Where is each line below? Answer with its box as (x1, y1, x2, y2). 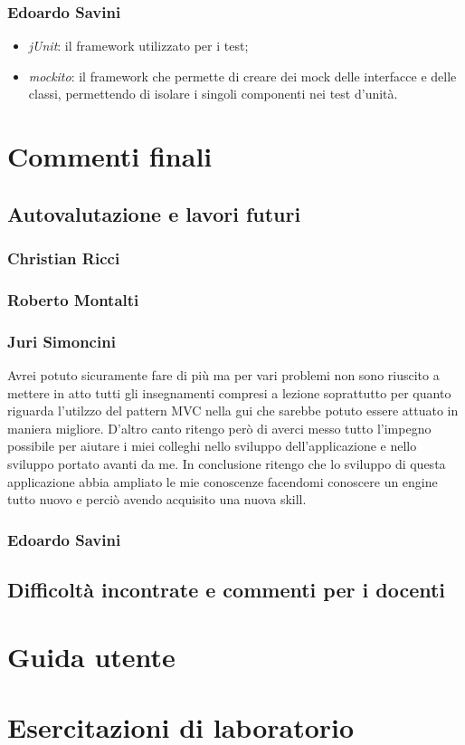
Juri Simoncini (7, 330, 116, 352)
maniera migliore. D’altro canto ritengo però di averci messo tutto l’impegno (7, 418, 432, 437)
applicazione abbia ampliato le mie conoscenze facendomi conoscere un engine (7, 472, 438, 491)
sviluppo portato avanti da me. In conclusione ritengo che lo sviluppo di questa (7, 454, 446, 473)
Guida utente (7, 637, 176, 674)
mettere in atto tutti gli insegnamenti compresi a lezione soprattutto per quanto (7, 383, 451, 402)
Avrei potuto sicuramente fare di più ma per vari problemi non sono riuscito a (7, 366, 440, 385)
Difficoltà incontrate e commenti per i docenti (7, 576, 446, 604)
